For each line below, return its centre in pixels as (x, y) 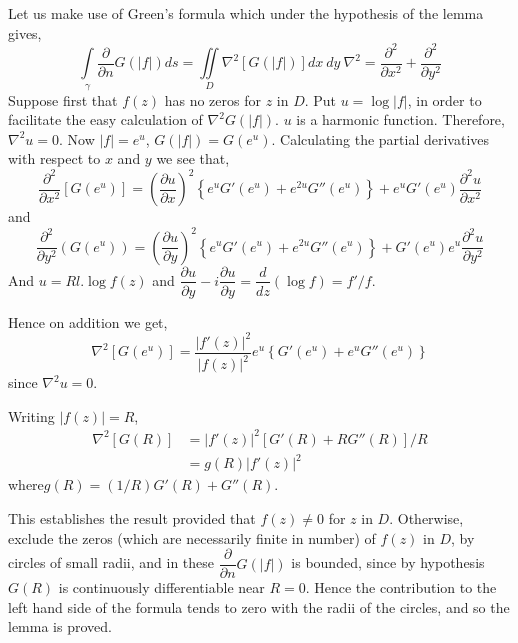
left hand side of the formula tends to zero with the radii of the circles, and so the (259, 606)
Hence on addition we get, (88, 321)
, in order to (444, 99)
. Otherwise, (426, 517)
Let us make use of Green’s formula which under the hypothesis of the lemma (246, 13)
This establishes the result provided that (132, 517)
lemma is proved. (60, 626)
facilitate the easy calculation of (105, 119)
